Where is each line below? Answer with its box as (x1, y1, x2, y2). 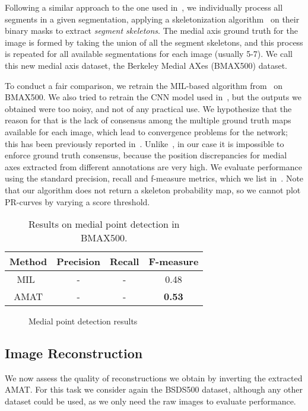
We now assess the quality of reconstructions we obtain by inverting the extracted (5, 371, 303, 384)
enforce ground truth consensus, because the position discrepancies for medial (5, 149, 287, 161)
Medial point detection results (28, 315, 138, 327)
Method (9, 254, 47, 269)
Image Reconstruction (5, 344, 143, 362)
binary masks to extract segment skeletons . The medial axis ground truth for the (5, 24, 298, 37)
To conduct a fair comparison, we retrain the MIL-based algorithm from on (5, 79, 283, 91)
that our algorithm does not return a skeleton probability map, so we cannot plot (5, 183, 301, 196)
